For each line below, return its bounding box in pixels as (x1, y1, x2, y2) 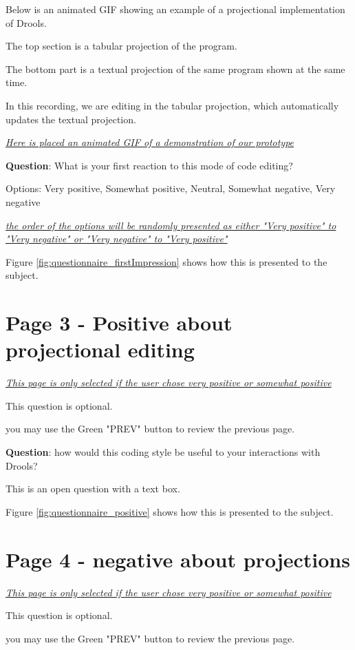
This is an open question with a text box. (6, 481, 180, 496)
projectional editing (6, 335, 195, 364)
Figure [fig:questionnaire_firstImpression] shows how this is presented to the (6, 254, 327, 269)
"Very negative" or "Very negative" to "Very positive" (6, 231, 228, 246)
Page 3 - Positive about (6, 308, 233, 337)
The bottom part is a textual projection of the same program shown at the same (6, 61, 345, 76)
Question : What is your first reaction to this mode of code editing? (6, 158, 293, 172)
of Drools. (6, 15, 47, 30)
